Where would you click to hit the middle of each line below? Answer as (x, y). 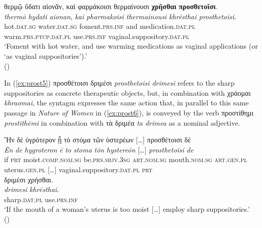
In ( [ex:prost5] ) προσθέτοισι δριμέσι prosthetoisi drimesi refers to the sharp (120, 83)
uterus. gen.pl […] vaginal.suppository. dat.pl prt (78, 169)
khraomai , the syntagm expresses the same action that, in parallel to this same (126, 103)
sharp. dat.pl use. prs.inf (41, 199)
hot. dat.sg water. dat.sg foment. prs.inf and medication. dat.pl (100, 26)
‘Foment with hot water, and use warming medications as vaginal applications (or (131, 46)
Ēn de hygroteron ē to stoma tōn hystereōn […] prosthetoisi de (99, 149)
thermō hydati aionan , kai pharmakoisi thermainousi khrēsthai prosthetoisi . (120, 16)
